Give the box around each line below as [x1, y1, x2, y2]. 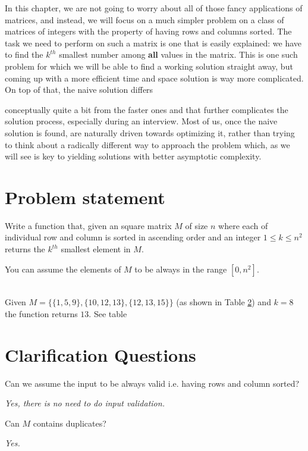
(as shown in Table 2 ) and [176, 296, 271, 308]
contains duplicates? [33, 416, 106, 429]
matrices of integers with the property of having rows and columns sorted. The [5, 25, 292, 37]
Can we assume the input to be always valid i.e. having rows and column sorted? [5, 377, 300, 389]
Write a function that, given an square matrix [5, 219, 172, 231]
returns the [5, 243, 45, 255]
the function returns [5, 307, 78, 320]
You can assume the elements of [5, 262, 121, 275]
